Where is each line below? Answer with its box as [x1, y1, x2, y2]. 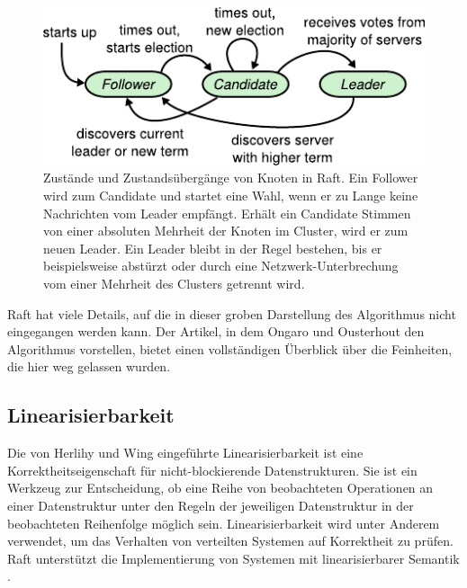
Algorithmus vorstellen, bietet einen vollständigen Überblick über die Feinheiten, [7, 339, 453, 358]
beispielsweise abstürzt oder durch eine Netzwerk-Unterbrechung [43, 256, 399, 275]
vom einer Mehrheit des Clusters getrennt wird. [43, 274, 305, 292]
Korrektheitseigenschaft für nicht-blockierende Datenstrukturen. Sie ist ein [7, 460, 418, 479]
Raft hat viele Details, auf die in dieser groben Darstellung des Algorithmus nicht [7, 304, 456, 323]
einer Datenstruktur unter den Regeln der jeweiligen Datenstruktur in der [7, 495, 414, 514]
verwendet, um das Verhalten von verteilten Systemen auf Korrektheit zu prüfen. [7, 531, 454, 550]
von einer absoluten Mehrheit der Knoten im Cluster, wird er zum [43, 221, 409, 240]
